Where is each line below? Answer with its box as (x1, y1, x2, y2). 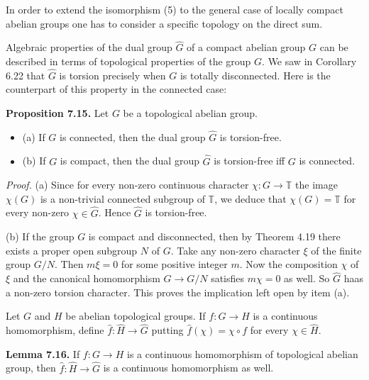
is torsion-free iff (214, 153, 285, 168)
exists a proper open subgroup (6, 242, 138, 257)
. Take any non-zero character (170, 242, 300, 257)
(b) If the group (6, 229, 75, 244)
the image (295, 177, 338, 192)
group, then (6, 360, 56, 375)
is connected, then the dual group (60, 129, 206, 144)
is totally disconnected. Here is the (180, 67, 331, 82)
